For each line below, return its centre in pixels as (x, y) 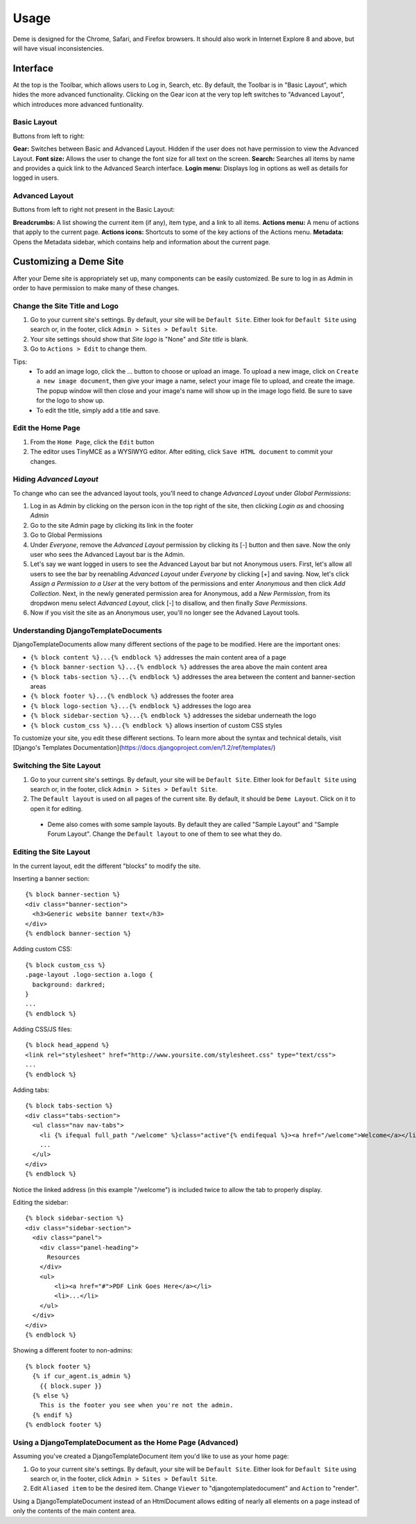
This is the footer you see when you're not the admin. (136, 1405)
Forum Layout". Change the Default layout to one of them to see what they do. (165, 834)
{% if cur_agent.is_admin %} (82, 1376)
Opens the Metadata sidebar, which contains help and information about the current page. (141, 242)
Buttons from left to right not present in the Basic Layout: (94, 210)
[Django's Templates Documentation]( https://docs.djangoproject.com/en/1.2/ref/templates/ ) (144, 748)
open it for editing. (57, 808)
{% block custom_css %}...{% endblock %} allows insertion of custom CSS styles (156, 725)
